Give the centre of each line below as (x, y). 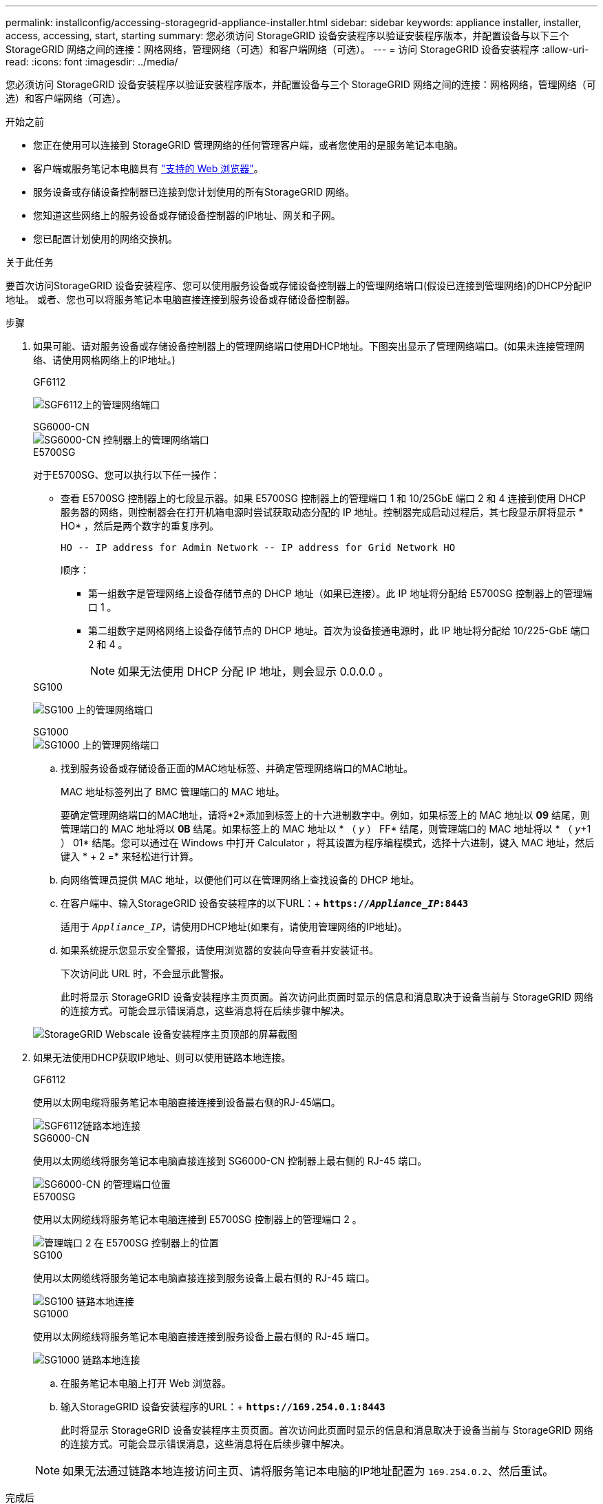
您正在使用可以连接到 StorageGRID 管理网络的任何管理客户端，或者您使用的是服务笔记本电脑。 (248, 145)
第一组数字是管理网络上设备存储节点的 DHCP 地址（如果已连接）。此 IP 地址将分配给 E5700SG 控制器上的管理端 (340, 593)
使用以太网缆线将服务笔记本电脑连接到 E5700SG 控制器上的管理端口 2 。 (198, 1219)
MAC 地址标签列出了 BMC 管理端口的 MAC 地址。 (173, 792)
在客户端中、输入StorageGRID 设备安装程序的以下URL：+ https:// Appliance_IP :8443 (265, 903)
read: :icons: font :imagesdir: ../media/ (92, 62)
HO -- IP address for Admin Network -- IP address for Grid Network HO (258, 547)
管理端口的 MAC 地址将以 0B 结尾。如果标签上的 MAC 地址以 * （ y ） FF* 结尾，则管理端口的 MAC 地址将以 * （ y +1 (326, 829)
